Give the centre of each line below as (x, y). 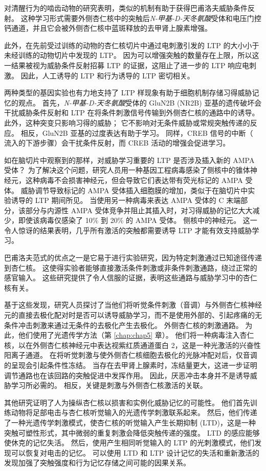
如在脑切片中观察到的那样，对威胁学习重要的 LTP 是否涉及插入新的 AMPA (129, 160)
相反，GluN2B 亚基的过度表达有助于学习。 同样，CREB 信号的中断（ (137, 132)
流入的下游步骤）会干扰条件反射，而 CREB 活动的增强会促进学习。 (117, 143)
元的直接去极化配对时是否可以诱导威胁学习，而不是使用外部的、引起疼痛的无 (133, 315)
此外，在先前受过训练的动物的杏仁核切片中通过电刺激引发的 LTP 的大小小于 (132, 45)
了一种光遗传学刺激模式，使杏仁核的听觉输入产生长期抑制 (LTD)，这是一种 (130, 422)
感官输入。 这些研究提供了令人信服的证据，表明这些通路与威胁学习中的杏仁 (131, 278)
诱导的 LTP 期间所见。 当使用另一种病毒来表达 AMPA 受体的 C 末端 (126, 200)
